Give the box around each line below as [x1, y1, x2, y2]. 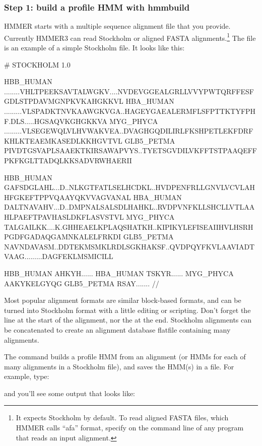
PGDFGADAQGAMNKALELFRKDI [4, 231, 121, 242]
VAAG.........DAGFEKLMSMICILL [4, 251, 113, 262]
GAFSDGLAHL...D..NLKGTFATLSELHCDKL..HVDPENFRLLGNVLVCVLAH [4, 182, 255, 193]
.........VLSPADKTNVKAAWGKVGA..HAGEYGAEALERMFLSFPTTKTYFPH [4, 106, 256, 116]
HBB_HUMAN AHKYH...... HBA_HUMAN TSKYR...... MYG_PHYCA [4, 268, 234, 278]
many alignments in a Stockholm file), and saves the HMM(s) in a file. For [4, 361, 234, 371]
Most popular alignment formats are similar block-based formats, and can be [4, 295, 241, 305]
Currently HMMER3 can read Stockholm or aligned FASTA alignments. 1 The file [4, 31, 256, 43]
